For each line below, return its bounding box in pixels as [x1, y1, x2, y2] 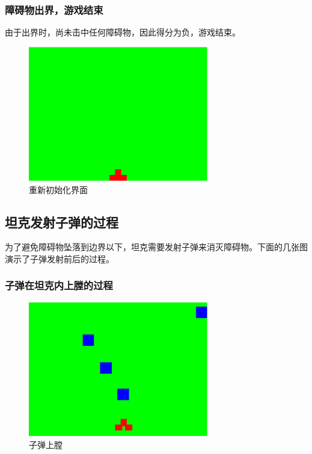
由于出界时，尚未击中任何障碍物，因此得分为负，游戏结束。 [5, 26, 240, 38]
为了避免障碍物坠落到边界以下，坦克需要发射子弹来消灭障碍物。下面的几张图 [5, 241, 308, 253]
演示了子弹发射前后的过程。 [5, 252, 114, 265]
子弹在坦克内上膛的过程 [5, 278, 113, 293]
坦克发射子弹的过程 [5, 212, 118, 231]
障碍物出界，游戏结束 [5, 2, 103, 17]
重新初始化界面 [29, 183, 88, 195]
